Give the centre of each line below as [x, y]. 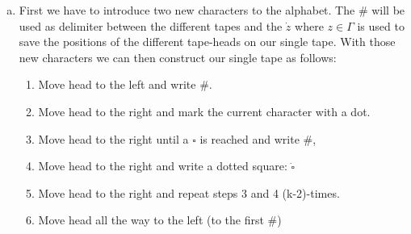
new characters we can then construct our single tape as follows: [178, 57]
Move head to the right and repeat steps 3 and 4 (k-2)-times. [189, 192]
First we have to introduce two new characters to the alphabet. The [187, 10]
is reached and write [250, 138]
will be [388, 10]
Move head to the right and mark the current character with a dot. [204, 111]
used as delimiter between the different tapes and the [151, 25]
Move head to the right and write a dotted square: [163, 166]
